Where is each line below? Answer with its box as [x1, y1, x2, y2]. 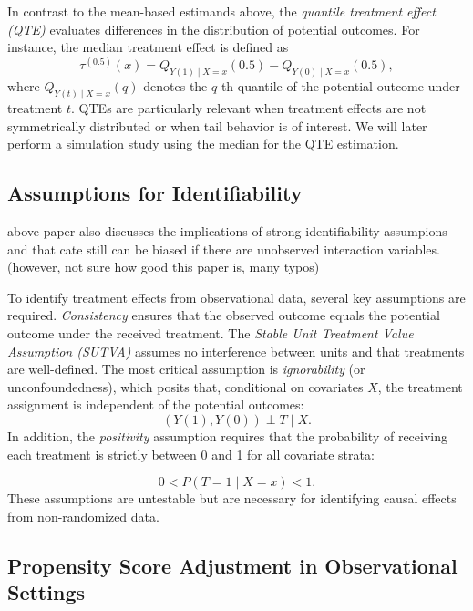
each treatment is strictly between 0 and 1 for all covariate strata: [7, 444, 375, 463]
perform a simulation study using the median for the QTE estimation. [7, 134, 399, 153]
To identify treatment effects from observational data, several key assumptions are [7, 287, 466, 306]
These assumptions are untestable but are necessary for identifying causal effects [7, 489, 457, 508]
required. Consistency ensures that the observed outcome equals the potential [7, 305, 440, 325]
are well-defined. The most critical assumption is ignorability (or [7, 359, 365, 378]
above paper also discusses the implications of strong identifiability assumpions [7, 221, 447, 240]
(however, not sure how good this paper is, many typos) [7, 257, 320, 276]
